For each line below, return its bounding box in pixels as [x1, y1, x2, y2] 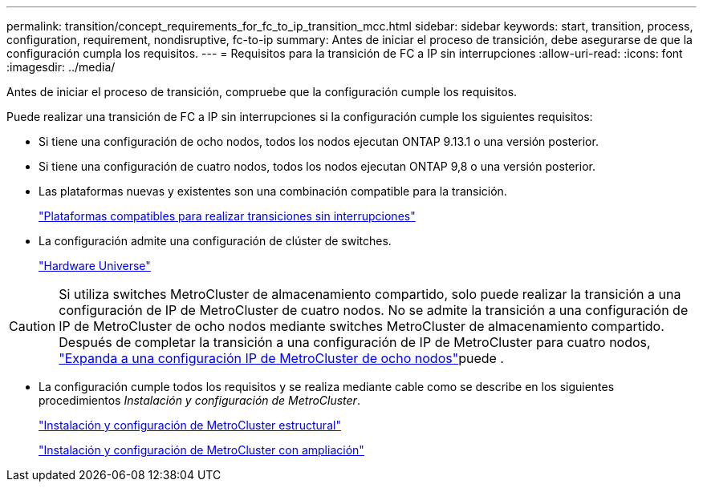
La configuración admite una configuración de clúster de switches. [39, 234, 392, 248]
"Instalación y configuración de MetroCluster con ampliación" [39, 443, 364, 457]
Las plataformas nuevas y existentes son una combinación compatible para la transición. [39, 184, 507, 198]
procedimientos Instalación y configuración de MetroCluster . [39, 393, 360, 407]
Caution [9, 318, 56, 334]
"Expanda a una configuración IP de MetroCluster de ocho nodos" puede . [59, 350, 504, 366]
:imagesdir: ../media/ [6, 60, 116, 74]
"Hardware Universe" [39, 259, 151, 272]
